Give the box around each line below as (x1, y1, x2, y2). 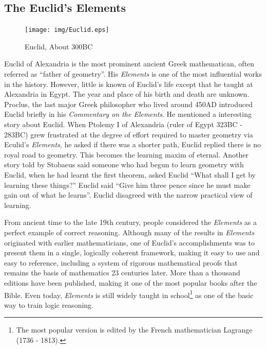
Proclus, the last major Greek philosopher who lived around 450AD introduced (4, 98, 253, 109)
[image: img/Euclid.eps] (25, 26, 109, 34)
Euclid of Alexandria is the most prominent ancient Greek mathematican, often (4, 58, 255, 69)
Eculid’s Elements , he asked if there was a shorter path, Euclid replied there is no (4, 139, 261, 150)
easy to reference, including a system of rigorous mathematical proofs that (4, 257, 238, 268)
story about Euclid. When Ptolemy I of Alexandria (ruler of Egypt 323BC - (4, 119, 242, 130)
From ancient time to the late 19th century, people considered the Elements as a (4, 217, 257, 228)
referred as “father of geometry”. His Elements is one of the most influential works (4, 68, 262, 79)
